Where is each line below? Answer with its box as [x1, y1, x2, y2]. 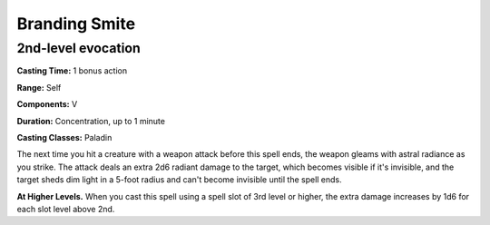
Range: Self [16, 82, 62, 93]
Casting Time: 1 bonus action [16, 65, 127, 76]
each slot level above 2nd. [16, 203, 115, 214]
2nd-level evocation [16, 40, 141, 56]
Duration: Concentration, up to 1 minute [16, 115, 165, 126]
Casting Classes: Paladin [16, 132, 113, 142]
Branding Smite [16, 14, 136, 34]
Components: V [16, 99, 78, 110]
